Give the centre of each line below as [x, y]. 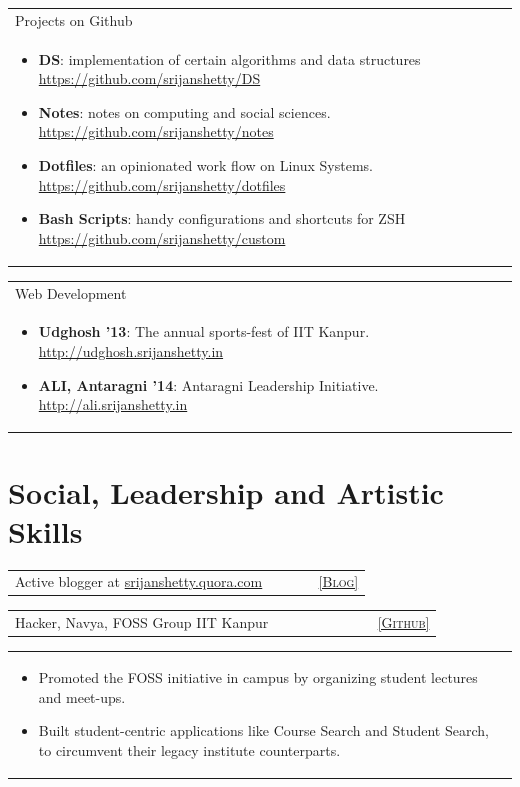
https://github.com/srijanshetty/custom [162, 237]
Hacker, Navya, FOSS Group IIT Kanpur [142, 622]
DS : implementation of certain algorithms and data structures [229, 58]
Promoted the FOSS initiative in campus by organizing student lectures [258, 677]
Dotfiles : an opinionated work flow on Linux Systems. [206, 164]
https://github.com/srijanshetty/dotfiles [162, 184]
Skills [45, 530]
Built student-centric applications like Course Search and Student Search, [263, 730]
